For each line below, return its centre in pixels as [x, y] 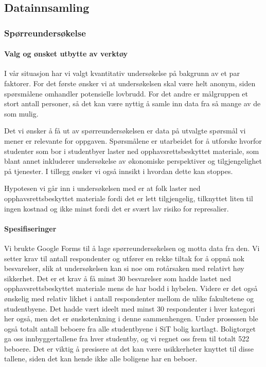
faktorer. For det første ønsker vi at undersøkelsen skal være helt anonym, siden [130, 83]
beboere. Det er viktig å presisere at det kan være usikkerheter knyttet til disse [129, 348]
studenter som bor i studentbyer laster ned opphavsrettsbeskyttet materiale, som [132, 151]
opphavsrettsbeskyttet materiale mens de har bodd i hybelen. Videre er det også [131, 288]
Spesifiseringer [30, 228]
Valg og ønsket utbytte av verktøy [66, 54]
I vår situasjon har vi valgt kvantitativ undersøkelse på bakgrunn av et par [122, 73]
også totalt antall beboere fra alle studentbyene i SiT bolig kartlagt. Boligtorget [130, 328]
